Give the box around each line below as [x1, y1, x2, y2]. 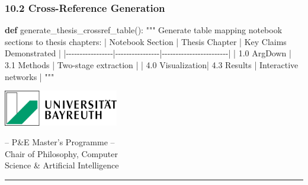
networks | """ [5, 70, 54, 82]
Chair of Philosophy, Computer [5, 147, 118, 160]
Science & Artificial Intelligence [5, 159, 119, 171]
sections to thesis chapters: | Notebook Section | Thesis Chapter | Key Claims [5, 35, 287, 47]
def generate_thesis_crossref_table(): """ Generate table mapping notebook [5, 24, 283, 36]
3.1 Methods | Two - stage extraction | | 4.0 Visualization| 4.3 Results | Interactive [5, 59, 299, 71]
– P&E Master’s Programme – [5, 136, 115, 148]
